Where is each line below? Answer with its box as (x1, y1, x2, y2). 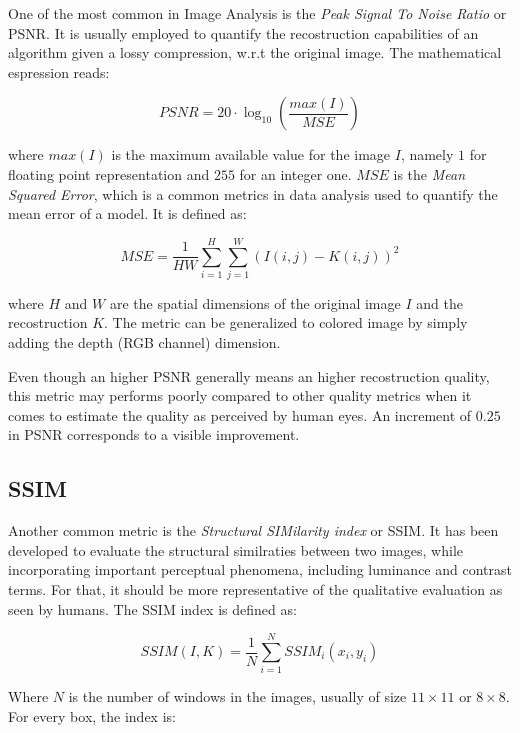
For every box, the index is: (8, 705, 176, 726)
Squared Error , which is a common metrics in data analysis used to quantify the (8, 183, 498, 204)
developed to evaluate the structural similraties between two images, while (8, 539, 463, 560)
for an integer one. (239, 163, 352, 184)
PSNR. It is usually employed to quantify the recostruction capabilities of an (8, 22, 479, 43)
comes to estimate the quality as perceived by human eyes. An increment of (8, 404, 472, 425)
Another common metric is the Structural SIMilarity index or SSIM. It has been (8, 520, 499, 541)
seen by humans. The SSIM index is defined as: (8, 598, 297, 619)
